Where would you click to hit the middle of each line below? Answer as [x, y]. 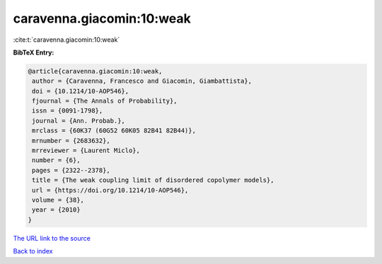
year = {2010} [56, 210]
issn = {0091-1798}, [68, 111]
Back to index [33, 251]
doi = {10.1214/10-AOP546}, [81, 91]
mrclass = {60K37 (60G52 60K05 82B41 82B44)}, [114, 131]
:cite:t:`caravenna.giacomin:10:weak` [66, 40]
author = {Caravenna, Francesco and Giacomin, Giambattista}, [142, 81]
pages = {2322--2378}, [71, 170]
